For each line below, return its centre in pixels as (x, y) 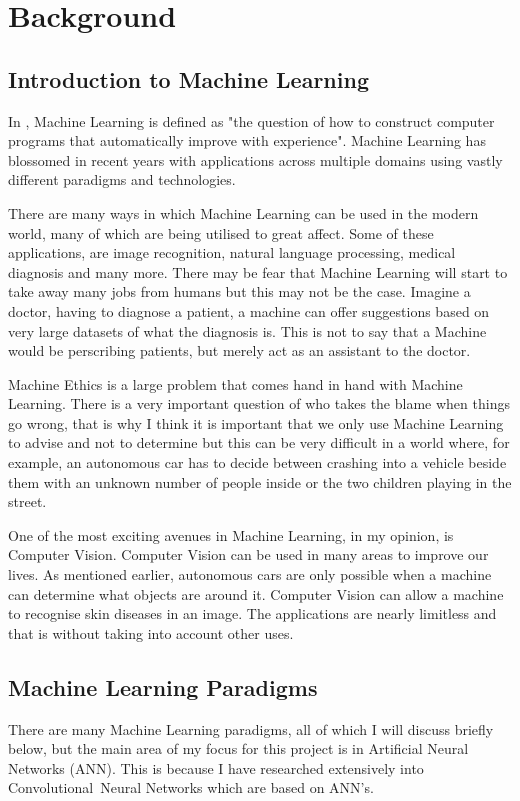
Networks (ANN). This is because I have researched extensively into (216, 767)
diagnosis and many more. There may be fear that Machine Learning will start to (258, 271)
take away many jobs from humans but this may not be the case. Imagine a (239, 291)
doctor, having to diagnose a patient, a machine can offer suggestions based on (249, 310)
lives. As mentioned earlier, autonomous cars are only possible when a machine (250, 574)
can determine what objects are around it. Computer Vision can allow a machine (256, 593)
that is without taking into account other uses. (151, 632)
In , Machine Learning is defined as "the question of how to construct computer (251, 120)
